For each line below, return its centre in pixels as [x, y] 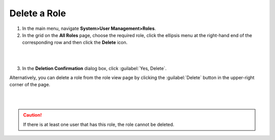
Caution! [33, 115]
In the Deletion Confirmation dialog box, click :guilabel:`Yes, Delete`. [94, 68]
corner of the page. [30, 85]
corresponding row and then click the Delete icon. [75, 43]
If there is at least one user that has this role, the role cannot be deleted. [99, 124]
